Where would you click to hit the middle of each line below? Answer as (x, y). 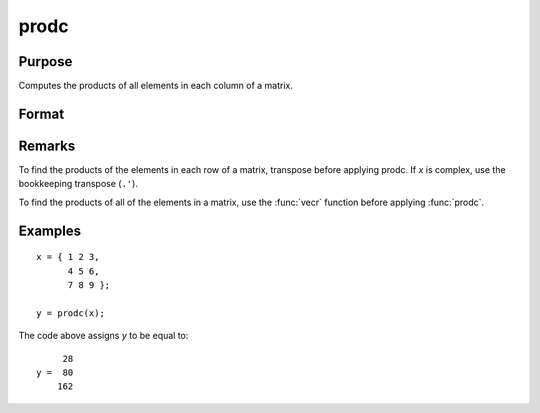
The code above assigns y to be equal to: (103, 336)
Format (41, 113)
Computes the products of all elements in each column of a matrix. (156, 86)
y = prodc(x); (70, 313)
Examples (50, 230)
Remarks (47, 145)
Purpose (45, 61)
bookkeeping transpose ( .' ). (78, 184)
